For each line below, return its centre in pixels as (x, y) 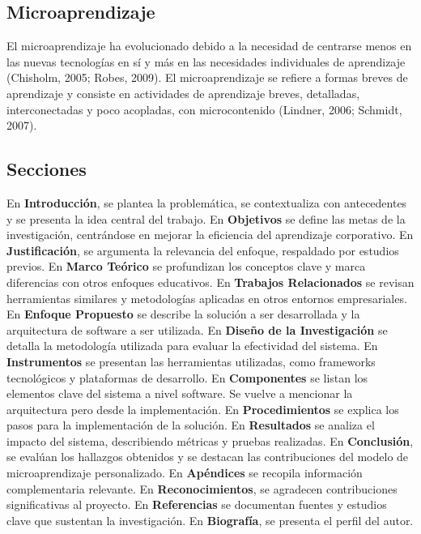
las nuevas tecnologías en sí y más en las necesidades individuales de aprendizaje (206, 61)
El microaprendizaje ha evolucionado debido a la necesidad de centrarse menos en (209, 46)
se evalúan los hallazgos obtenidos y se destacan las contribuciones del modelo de (208, 457)
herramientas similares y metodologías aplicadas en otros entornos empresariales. (207, 298)
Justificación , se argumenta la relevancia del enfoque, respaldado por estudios (203, 250)
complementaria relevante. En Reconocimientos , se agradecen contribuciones (202, 488)
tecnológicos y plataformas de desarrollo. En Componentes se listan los (187, 377)
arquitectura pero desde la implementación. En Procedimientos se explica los (203, 409)
